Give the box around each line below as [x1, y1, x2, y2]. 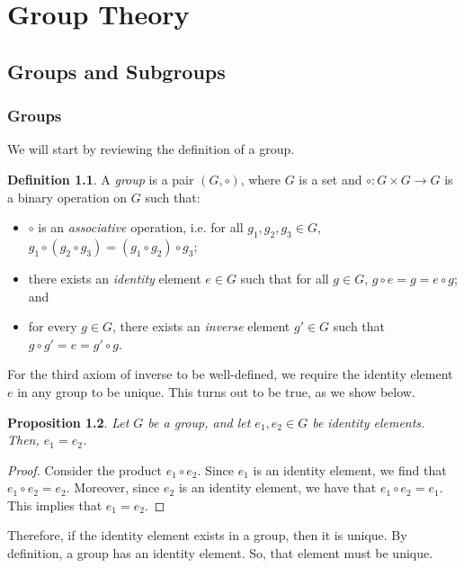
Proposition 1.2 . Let [7, 412, 129, 431]
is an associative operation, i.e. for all [38, 218, 244, 237]
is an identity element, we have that [178, 478, 377, 497]
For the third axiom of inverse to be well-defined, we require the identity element [7, 365, 453, 383]
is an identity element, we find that [253, 460, 447, 479]
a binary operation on [7, 187, 128, 206]
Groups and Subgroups [7, 57, 226, 85]
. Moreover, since [66, 478, 160, 497]
